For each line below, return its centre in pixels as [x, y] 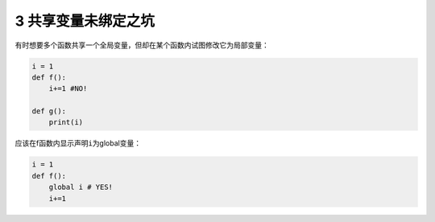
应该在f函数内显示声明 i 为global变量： [78, 143]
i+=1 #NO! [68, 89]
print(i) [66, 122]
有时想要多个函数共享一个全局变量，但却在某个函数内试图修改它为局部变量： [142, 45]
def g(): [49, 111]
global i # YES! [81, 187]
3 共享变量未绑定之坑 [85, 21]
